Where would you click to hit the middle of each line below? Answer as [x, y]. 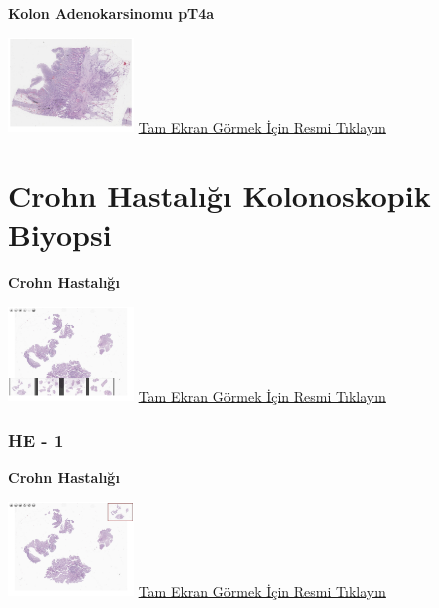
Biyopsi [60, 234]
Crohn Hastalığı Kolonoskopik [219, 194]
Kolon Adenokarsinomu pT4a [111, 13]
